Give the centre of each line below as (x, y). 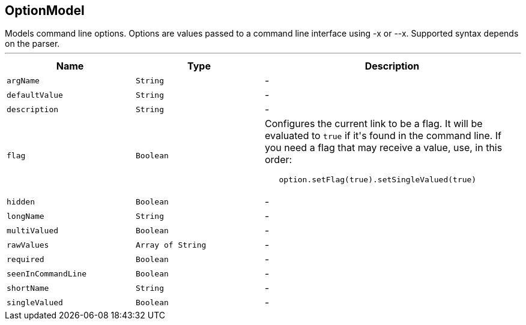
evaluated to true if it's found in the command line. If (383, 136)
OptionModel (45, 10)
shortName (28, 288)
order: (279, 160)
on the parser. (32, 44)
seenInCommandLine (47, 273)
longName (26, 216)
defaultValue (35, 95)
